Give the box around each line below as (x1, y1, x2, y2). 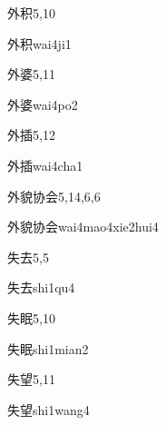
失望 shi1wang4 (7, 400, 90, 419)
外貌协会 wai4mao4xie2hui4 (7, 217, 159, 236)
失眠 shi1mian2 (7, 339, 89, 358)
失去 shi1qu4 (7, 278, 75, 297)
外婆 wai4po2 (7, 94, 78, 114)
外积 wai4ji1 (7, 34, 72, 53)
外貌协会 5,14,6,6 (7, 186, 101, 205)
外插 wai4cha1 (7, 155, 83, 174)
